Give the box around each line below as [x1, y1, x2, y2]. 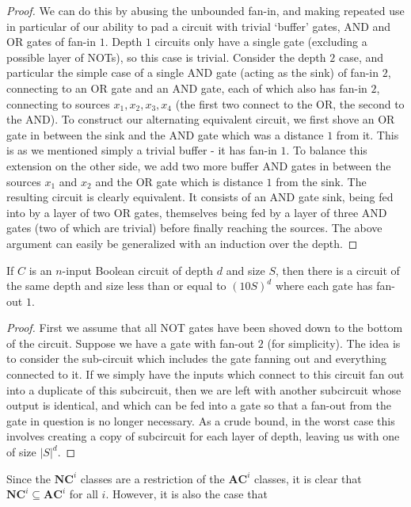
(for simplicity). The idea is [267, 334, 401, 351]
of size [6, 444, 36, 460]
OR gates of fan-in [6, 33, 97, 50]
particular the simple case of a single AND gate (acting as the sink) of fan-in [6, 64, 379, 81]
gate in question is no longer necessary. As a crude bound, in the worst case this [6, 412, 395, 429]
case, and [338, 48, 384, 65]
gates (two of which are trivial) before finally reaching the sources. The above [6, 219, 382, 236]
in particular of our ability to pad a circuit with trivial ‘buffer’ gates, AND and [6, 17, 391, 34]
